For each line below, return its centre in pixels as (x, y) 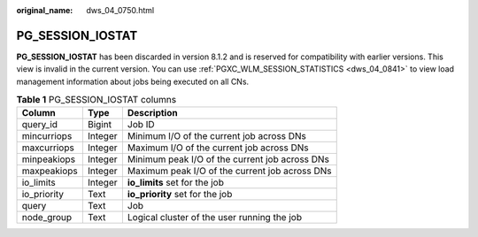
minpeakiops (48, 159)
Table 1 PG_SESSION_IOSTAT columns (96, 100)
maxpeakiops (50, 171)
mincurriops (47, 136)
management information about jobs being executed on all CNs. (133, 81)
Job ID (141, 125)
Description (152, 113)
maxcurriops (48, 148)
